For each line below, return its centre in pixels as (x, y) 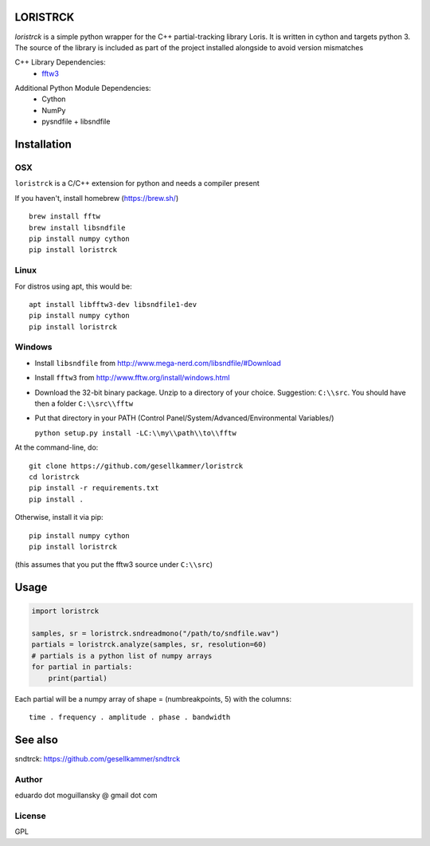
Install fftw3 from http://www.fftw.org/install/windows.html (132, 378)
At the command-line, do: (57, 447)
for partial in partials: (82, 667)
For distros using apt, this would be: (73, 286)
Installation (43, 145)
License (31, 816)
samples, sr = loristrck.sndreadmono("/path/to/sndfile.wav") (155, 634)
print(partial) (78, 678)
